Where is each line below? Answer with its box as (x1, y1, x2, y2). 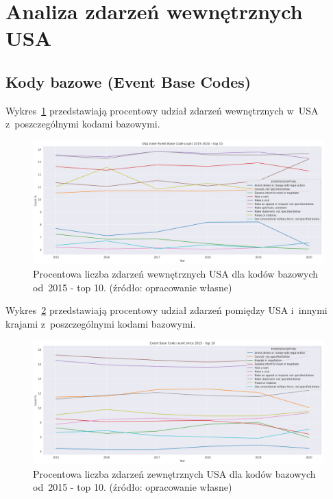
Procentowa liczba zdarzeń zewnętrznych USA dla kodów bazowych (33, 466, 316, 480)
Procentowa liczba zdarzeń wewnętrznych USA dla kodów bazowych (33, 267, 318, 281)
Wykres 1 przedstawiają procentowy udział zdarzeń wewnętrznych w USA (5, 103, 319, 117)
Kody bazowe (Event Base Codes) (5, 71, 251, 92)
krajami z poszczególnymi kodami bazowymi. (5, 316, 196, 330)
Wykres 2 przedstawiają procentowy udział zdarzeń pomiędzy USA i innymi (5, 303, 328, 317)
